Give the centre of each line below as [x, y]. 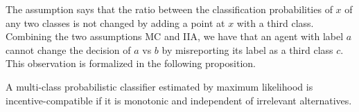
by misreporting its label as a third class [247, 49]
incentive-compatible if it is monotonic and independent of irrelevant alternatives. [179, 100]
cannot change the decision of [68, 49]
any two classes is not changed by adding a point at [115, 22]
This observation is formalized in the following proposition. [131, 63]
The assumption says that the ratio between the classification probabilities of [169, 9]
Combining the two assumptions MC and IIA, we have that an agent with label [175, 36]
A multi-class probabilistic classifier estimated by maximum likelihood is [159, 86]
